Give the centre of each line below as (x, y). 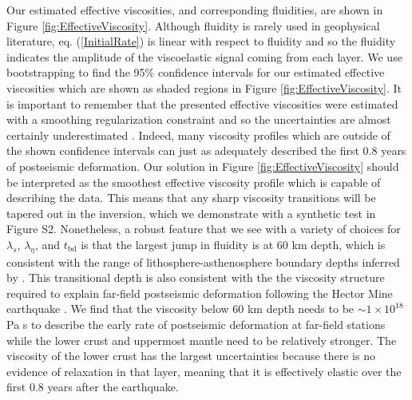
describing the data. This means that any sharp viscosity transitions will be (191, 198)
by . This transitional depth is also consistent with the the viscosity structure (196, 277)
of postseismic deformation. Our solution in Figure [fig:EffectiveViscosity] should (203, 166)
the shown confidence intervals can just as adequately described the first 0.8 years (206, 150)
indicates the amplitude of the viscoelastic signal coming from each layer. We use (204, 56)
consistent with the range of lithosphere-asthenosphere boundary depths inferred (203, 261)
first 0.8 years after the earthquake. (93, 387)
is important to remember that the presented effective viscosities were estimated (202, 103)
